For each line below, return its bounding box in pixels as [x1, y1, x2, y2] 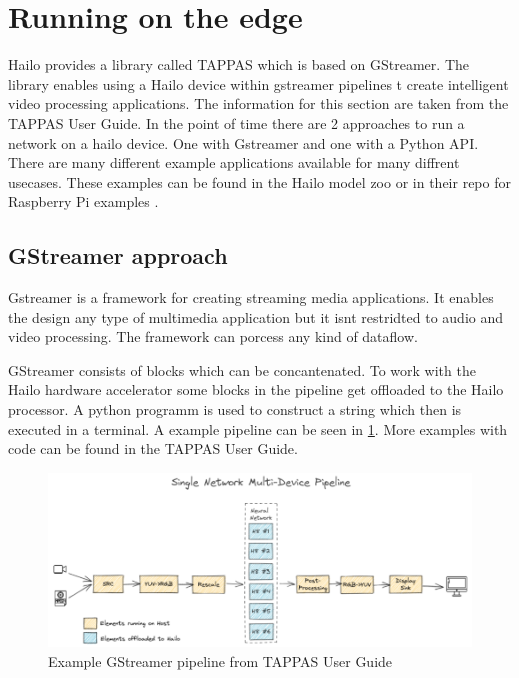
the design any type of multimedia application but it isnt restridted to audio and [8, 306, 504, 327]
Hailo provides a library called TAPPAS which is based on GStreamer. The [8, 54, 469, 75]
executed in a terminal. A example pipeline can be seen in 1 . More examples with [8, 418, 508, 439]
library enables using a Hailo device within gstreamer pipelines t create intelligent [8, 73, 509, 94]
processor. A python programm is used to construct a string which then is [8, 399, 462, 420]
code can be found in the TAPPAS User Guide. [8, 438, 298, 459]
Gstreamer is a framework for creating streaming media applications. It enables [8, 287, 494, 308]
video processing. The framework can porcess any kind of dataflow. [8, 326, 418, 347]
